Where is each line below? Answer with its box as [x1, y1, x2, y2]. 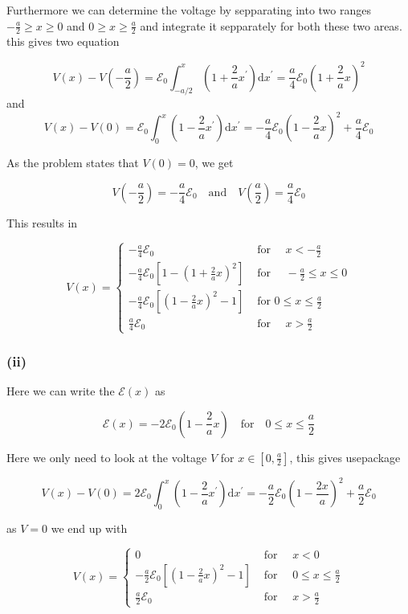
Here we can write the [6, 382, 115, 399]
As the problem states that [6, 154, 139, 171]
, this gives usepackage [289, 448, 401, 465]
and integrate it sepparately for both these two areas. [140, 17, 402, 34]
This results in [6, 214, 78, 231]
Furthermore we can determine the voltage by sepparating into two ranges [6, 2, 372, 18]
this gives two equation [6, 33, 120, 50]
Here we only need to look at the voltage [6, 448, 207, 465]
